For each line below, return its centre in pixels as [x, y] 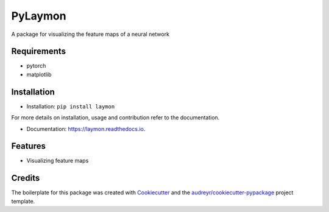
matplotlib [39, 74]
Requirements [39, 51]
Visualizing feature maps [58, 161]
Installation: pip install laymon [71, 106]
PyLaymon [39, 16]
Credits [26, 178]
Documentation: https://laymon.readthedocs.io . [86, 129]
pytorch [36, 66]
